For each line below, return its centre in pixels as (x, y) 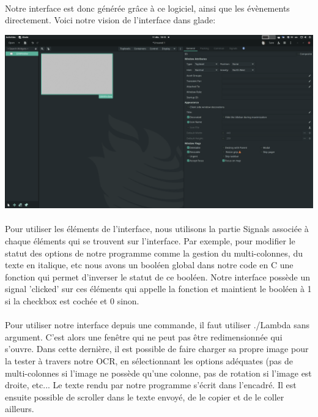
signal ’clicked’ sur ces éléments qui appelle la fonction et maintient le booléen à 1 (158, 289)
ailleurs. (20, 409)
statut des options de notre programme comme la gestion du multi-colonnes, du (154, 253)
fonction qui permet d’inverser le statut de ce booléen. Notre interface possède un (158, 276)
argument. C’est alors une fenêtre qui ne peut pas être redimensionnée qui (144, 336)
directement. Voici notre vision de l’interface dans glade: (110, 20)
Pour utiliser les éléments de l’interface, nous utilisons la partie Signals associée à (157, 229)
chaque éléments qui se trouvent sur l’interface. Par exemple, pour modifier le (150, 241)
